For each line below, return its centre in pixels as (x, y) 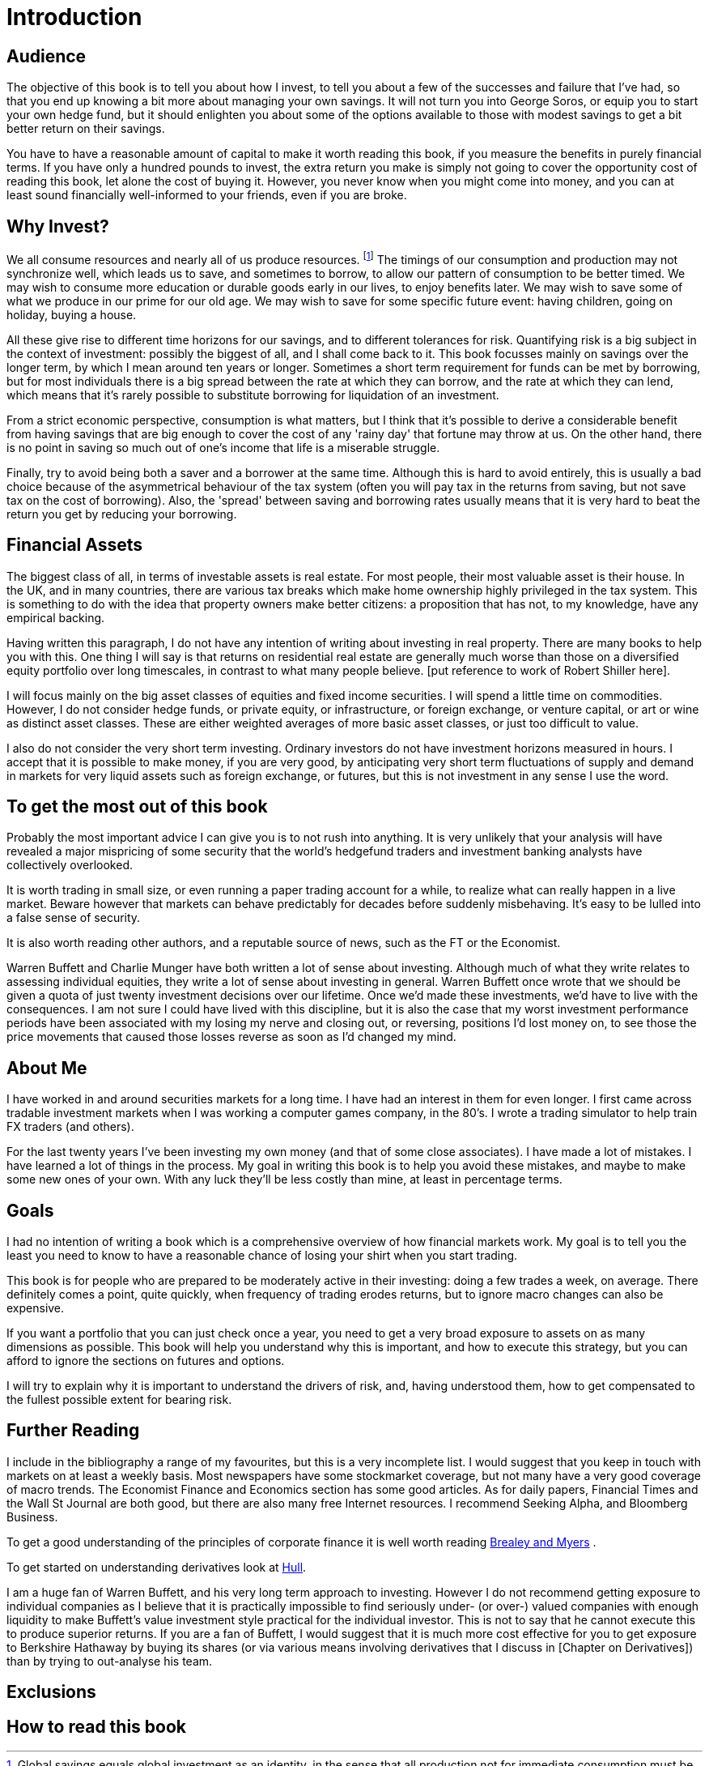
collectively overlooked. (70, 865)
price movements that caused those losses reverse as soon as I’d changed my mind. (231, 1037)
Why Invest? (58, 226)
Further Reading (73, 1431)
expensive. (36, 1308)
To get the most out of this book (137, 806)
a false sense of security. (74, 918)
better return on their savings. (86, 129)
